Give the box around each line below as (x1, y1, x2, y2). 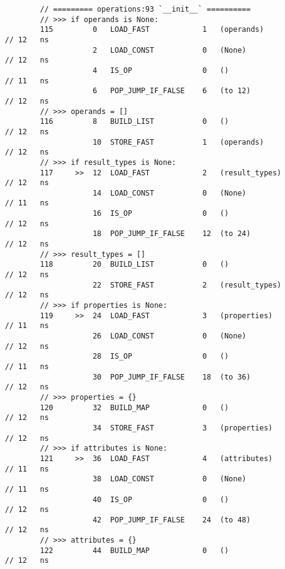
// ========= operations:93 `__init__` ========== (40, 5, 251, 13)
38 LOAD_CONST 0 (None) (93, 475, 246, 484)
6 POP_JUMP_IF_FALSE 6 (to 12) (93, 86, 251, 96)
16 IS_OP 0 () (93, 209, 229, 218)
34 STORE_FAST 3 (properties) (93, 423, 273, 432)
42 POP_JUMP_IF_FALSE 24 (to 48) (93, 515, 251, 524)
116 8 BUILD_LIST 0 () (40, 117, 229, 126)
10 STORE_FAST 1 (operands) (93, 137, 264, 147)
